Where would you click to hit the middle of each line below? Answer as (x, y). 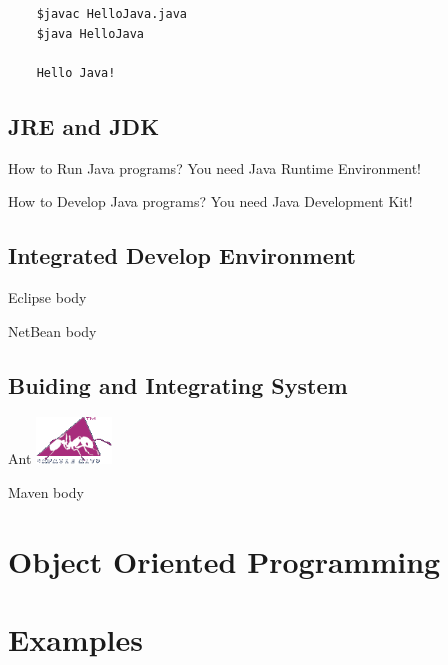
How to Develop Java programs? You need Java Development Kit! (210, 201)
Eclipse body (47, 296)
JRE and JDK (84, 125)
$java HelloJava (90, 33)
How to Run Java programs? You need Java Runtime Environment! (214, 167)
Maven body (46, 491)
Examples (75, 638)
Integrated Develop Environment (182, 255)
